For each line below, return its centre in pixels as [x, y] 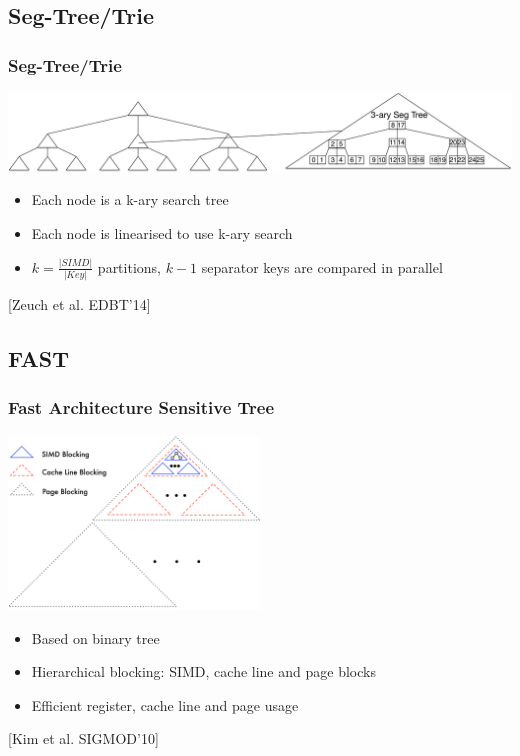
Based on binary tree [95, 637]
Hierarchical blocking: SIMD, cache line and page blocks [203, 671]
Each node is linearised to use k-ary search [162, 232]
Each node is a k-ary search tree [130, 199]
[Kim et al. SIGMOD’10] [83, 738]
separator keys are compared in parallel [322, 266]
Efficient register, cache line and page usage [165, 704]
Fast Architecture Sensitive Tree [141, 407]
